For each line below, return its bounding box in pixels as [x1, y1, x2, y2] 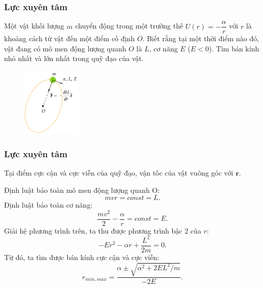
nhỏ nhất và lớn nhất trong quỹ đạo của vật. [4, 53, 144, 64]
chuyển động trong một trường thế [75, 20, 183, 31]
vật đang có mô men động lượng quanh [4, 43, 126, 53]
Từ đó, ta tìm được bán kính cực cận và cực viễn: [4, 252, 160, 262]
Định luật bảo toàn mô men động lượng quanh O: [4, 184, 160, 195]
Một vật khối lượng [4, 20, 64, 31]
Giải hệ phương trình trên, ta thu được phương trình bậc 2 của [4, 225, 201, 236]
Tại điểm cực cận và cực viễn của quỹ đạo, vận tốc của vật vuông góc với [4, 167, 233, 178]
